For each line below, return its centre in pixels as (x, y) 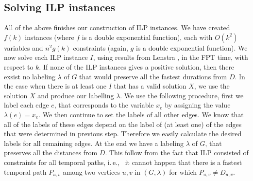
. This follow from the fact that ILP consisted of (177, 153)
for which (183, 172)
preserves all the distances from (51, 153)
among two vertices (91, 172)
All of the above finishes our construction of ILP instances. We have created (117, 27)
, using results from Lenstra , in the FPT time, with (170, 57)
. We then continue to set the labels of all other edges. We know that (141, 114)
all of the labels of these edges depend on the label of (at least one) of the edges (123, 124)
